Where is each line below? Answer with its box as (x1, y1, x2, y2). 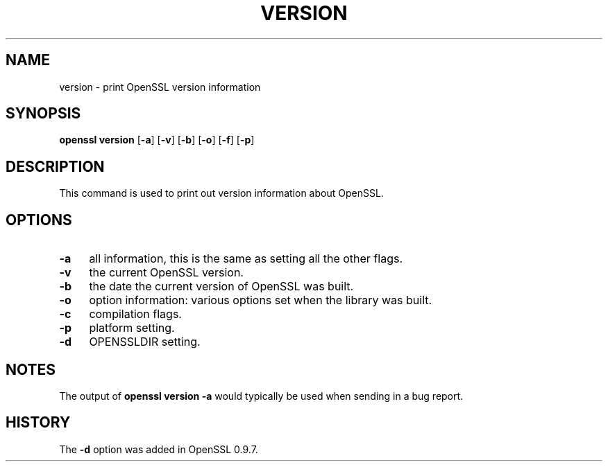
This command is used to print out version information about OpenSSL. (59, 187, 384, 200)
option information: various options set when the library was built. (89, 293, 432, 308)
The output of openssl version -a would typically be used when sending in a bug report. (59, 389, 464, 402)
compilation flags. (89, 307, 182, 321)
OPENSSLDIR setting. (89, 335, 201, 349)
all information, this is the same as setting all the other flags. (89, 252, 403, 266)
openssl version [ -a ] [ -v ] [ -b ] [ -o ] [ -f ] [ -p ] (59, 134, 255, 146)
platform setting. (89, 321, 175, 335)
